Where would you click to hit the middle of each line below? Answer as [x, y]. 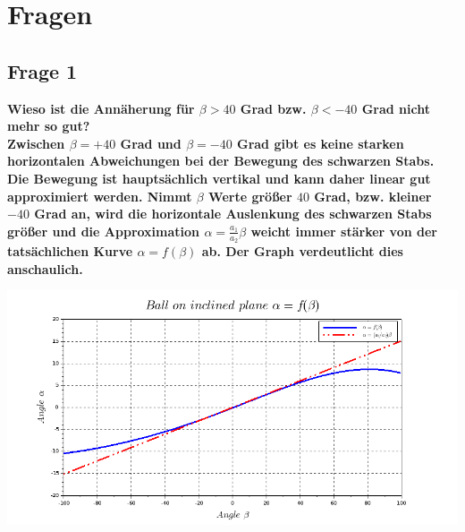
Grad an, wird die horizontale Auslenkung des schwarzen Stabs [233, 214]
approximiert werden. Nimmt [100, 196]
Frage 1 [42, 70]
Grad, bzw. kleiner [373, 196]
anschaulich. [45, 268]
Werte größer [250, 196]
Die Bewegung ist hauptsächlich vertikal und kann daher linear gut [219, 178]
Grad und [151, 143]
